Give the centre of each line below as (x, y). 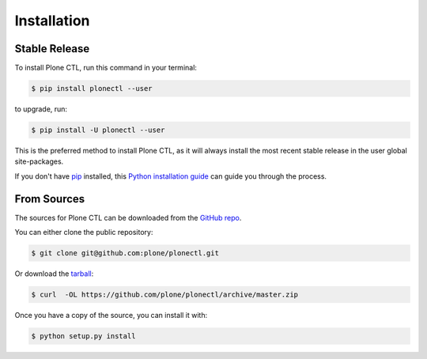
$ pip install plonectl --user (92, 89)
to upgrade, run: (41, 109)
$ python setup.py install (83, 336)
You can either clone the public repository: (84, 232)
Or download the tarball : (54, 274)
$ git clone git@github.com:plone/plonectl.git (125, 253)
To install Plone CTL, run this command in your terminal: (106, 68)
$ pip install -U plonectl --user (98, 130)
